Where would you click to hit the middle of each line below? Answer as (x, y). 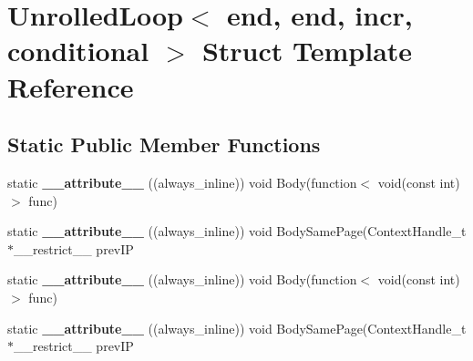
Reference (71, 86)
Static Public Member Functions (164, 144)
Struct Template (307, 51)
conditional (78, 51)
